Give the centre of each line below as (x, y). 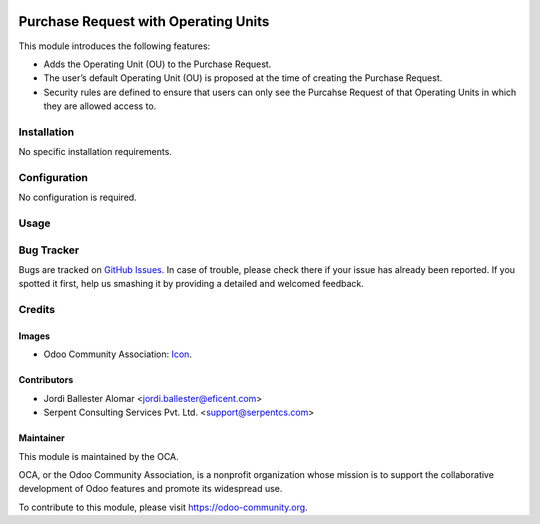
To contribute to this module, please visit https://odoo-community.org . (163, 507)
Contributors (46, 380)
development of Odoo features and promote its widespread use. (150, 489)
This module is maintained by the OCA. (98, 456)
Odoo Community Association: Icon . (117, 354)
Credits (36, 310)
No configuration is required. (77, 197)
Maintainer (41, 438)
